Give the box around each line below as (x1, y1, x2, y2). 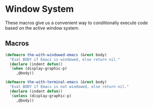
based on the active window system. (5, 25, 80, 31)
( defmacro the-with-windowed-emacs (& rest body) (5, 52, 107, 57)
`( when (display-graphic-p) (9, 66, 68, 71)
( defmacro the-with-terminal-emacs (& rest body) (5, 80, 107, 85)
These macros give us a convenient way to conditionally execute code (5, 20, 148, 26)
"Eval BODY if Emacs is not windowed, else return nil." (9, 84, 129, 89)
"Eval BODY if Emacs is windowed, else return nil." (9, 57, 120, 62)
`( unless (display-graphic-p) (9, 93, 72, 98)
